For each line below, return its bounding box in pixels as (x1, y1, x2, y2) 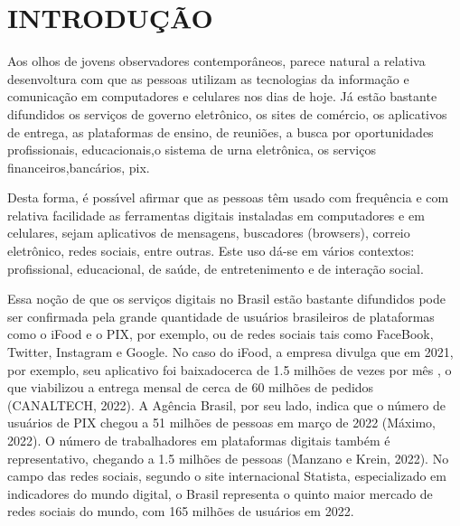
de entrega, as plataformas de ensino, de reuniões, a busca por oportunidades (7, 122, 434, 141)
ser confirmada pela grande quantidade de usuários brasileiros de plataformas (7, 306, 435, 325)
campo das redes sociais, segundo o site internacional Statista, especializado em (7, 466, 446, 485)
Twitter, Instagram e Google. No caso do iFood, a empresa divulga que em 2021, (7, 343, 454, 362)
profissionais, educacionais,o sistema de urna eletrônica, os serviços (7, 140, 376, 159)
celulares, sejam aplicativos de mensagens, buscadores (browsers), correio (7, 223, 410, 242)
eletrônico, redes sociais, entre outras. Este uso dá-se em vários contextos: (7, 241, 415, 260)
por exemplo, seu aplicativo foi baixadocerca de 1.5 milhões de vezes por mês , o (7, 360, 452, 379)
